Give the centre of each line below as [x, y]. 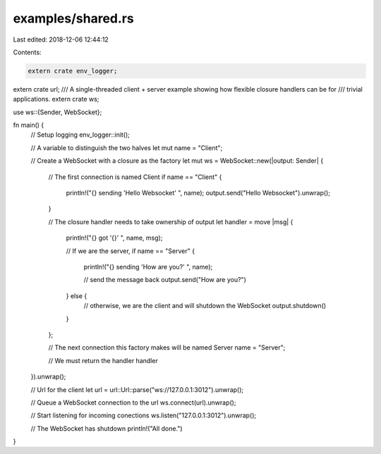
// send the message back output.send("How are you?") [165, 280]
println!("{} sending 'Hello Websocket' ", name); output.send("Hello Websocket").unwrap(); [198, 193]
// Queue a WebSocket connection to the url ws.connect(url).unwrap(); [133, 403]
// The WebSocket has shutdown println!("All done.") [107, 428]
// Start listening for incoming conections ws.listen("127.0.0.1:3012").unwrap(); [144, 415]
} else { [77, 295]
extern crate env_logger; [73, 71]
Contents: [27, 52]
